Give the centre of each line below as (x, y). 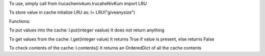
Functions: (20, 21)
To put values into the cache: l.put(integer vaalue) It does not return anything (87, 30)
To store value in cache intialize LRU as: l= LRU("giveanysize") (72, 13)
